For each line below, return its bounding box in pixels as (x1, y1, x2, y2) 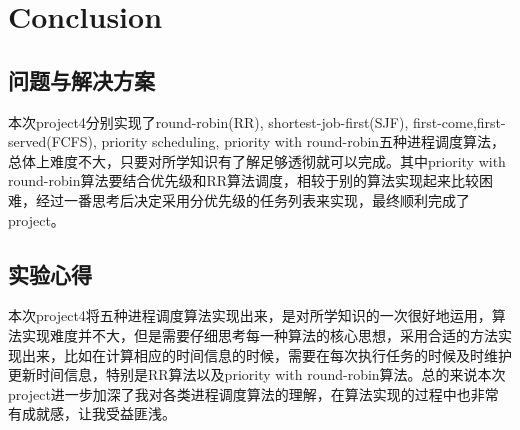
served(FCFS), (8, 131, 97, 152)
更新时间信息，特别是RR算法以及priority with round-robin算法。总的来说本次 (8, 364, 506, 385)
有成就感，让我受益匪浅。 (8, 403, 176, 424)
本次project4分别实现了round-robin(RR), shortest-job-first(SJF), (8, 111, 409, 132)
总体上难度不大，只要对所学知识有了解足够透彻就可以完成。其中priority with (8, 150, 506, 171)
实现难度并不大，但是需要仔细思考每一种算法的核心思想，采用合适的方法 (21, 324, 498, 345)
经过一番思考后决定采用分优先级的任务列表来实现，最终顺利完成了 (35, 189, 470, 210)
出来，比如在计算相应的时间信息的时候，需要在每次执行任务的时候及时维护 (21, 344, 512, 365)
